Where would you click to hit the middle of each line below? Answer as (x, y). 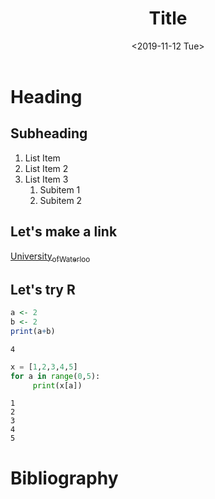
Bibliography (64, 478)
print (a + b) (33, 331)
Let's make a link (64, 232)
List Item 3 (46, 179)
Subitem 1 (60, 189)
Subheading (49, 133)
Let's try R (43, 289)
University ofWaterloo (50, 257)
